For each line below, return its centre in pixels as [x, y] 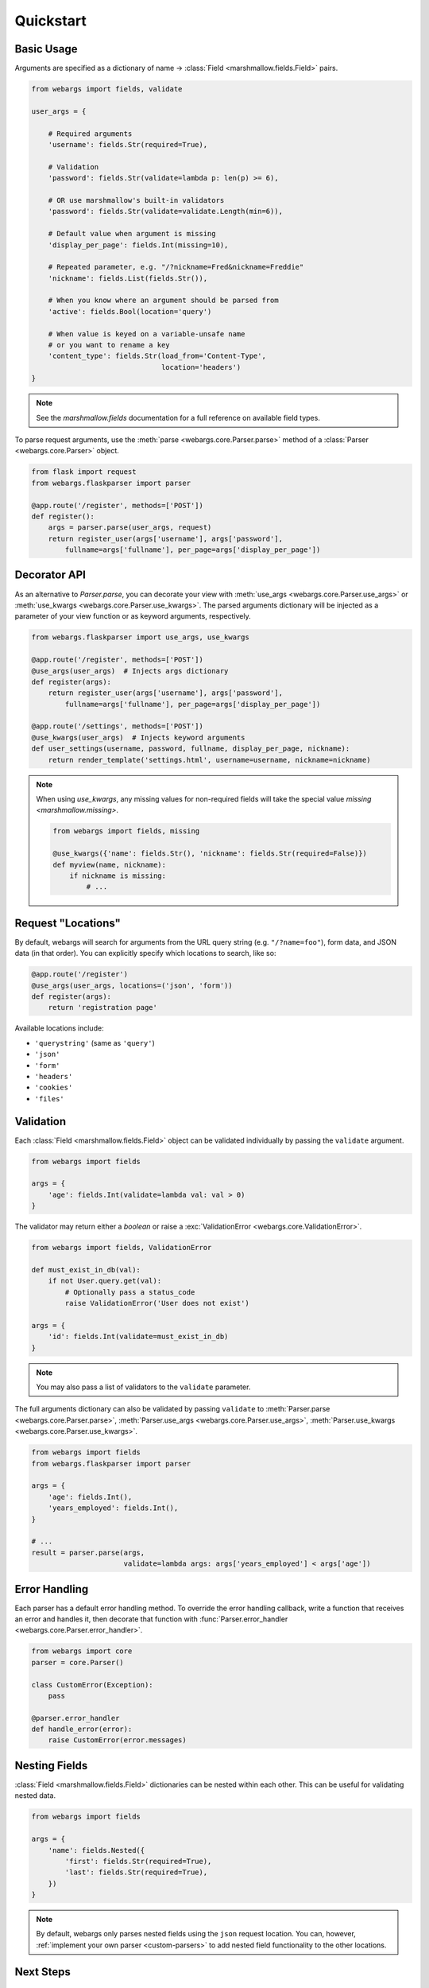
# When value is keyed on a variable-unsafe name [147, 334]
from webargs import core [82, 1651]
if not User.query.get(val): [105, 1281]
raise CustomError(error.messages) [117, 1740]
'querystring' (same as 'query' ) [95, 1043]
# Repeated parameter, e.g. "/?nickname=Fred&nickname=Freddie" [176, 267]
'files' [50, 1099]
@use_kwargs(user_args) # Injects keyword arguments [138, 737]
